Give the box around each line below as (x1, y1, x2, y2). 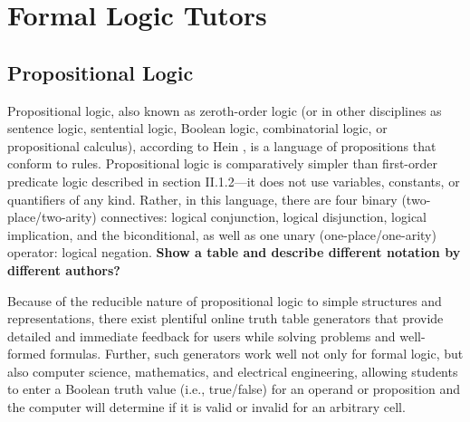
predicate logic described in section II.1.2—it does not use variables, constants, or (7, 171, 460, 190)
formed (7, 344, 46, 363)
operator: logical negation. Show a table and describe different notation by (7, 243, 461, 262)
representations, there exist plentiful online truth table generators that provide (7, 309, 444, 328)
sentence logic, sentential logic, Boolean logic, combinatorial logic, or (7, 119, 388, 138)
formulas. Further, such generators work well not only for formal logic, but (50, 344, 464, 363)
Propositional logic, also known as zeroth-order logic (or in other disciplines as (7, 101, 442, 120)
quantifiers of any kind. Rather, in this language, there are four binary (7, 189, 398, 208)
